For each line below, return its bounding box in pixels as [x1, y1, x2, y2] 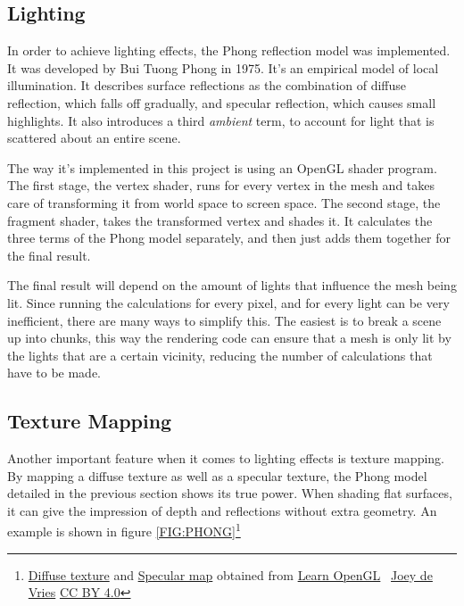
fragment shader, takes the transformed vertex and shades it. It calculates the [7, 211, 433, 229]
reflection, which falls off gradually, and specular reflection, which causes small [7, 93, 436, 112]
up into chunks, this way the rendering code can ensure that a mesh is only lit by [7, 328, 452, 347]
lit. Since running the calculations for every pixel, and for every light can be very [7, 293, 450, 311]
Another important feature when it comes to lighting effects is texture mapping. [7, 449, 444, 468]
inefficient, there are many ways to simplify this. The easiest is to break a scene [7, 311, 442, 329]
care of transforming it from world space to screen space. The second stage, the [7, 193, 441, 212]
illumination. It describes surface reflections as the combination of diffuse [7, 76, 407, 95]
